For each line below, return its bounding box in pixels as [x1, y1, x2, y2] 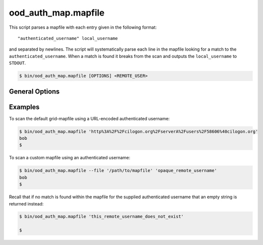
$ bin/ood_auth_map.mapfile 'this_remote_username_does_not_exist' [19, 214, 184, 219]
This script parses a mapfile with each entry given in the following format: [9, 24, 157, 30]
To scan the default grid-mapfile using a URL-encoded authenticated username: [9, 115, 170, 121]
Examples [9, 103, 40, 111]
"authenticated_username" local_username [18, 36, 118, 41]
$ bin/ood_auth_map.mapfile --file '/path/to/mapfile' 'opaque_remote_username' [19, 168, 217, 173]
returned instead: [9, 201, 44, 207]
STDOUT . [9, 60, 26, 66]
